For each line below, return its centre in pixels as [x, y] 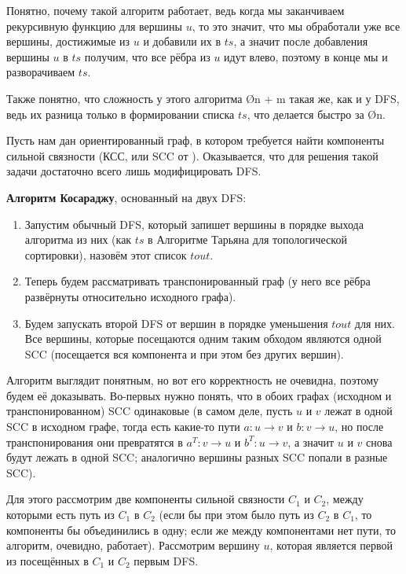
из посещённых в [48, 560]
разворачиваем [41, 72]
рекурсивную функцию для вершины [94, 26]
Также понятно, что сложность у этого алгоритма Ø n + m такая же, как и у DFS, [203, 98]
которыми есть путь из [60, 515]
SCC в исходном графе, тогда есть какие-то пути [123, 427]
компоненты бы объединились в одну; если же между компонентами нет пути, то [201, 530]
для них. [375, 323]
